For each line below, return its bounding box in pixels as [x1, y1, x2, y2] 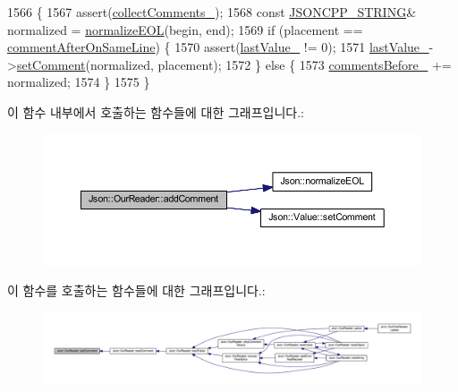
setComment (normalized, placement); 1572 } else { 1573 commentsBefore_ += [16, 55, 452, 73]
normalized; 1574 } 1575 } [7, 72, 150, 91]
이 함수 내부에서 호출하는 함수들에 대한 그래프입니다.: [7, 102, 304, 121]
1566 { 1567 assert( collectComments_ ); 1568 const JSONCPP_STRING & [7, 3, 417, 21]
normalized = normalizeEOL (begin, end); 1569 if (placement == [7, 20, 363, 38]
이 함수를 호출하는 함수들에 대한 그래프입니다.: [7, 281, 266, 300]
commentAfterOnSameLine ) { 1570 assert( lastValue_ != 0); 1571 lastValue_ [7, 38, 429, 56]
